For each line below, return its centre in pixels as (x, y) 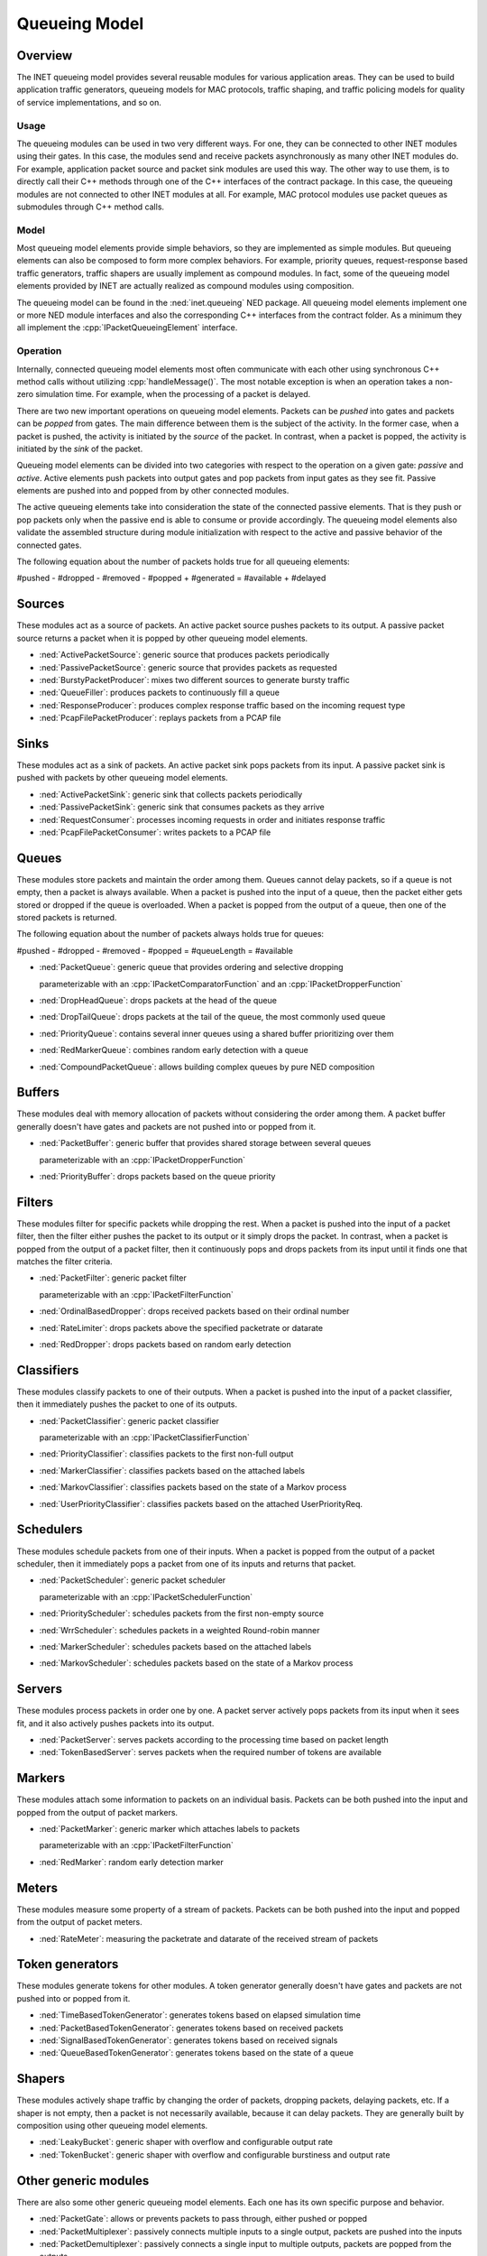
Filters (35, 1202)
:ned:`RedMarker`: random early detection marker (132, 1862)
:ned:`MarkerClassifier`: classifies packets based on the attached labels (172, 1470)
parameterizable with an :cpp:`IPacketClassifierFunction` (144, 1438)
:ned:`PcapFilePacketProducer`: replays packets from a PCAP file (160, 718)
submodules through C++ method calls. (91, 207)
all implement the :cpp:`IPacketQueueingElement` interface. (127, 328)
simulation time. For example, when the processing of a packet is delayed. (173, 394)
